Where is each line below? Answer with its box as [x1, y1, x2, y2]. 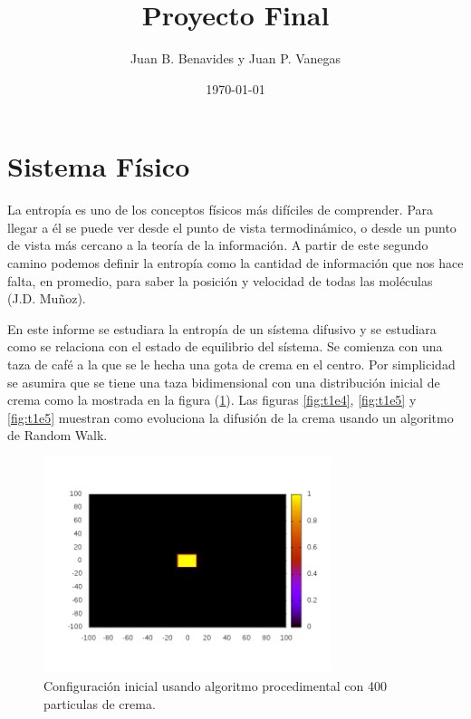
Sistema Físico [7, 148, 190, 185]
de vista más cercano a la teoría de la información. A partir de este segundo [7, 235, 428, 254]
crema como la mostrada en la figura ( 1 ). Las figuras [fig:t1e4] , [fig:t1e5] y [7, 390, 417, 409]
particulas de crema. [43, 694, 156, 713]
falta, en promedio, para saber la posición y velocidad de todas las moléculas [7, 271, 433, 290]
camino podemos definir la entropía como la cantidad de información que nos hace [7, 254, 464, 273]
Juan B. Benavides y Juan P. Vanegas [130, 49, 341, 68]
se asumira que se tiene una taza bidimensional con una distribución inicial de [7, 372, 440, 391]
